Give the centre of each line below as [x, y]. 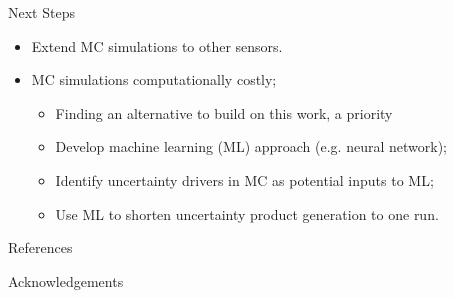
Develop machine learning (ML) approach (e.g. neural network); [251, 146]
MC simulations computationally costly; [154, 79]
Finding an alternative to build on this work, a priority [224, 112]
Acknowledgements [66, 280]
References [40, 247]
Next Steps [41, 12]
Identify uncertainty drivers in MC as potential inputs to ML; [244, 179]
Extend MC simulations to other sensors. [157, 45]
